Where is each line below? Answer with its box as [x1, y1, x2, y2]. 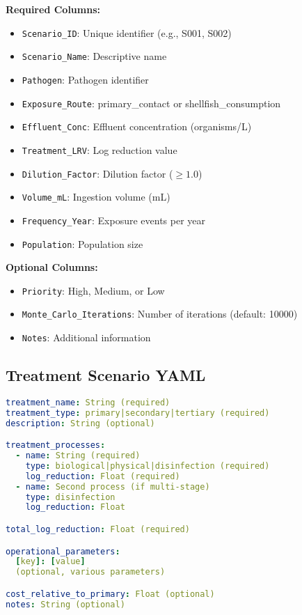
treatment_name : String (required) [6, 397, 170, 407]
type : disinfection [25, 492, 116, 502]
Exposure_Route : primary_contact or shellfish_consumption [22, 95, 281, 110]
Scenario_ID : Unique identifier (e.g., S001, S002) [22, 25, 232, 40]
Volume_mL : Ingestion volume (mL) [22, 189, 170, 204]
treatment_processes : [6, 440, 106, 451]
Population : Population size [22, 236, 143, 251]
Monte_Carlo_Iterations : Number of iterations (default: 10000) [22, 306, 298, 321]
